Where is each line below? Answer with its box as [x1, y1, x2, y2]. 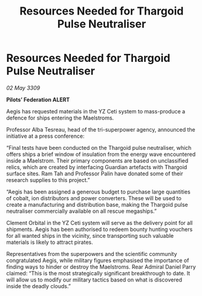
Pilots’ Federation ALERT [6, 96, 70, 103]
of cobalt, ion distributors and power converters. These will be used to [6, 194, 181, 201]
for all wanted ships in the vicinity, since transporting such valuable [6, 232, 174, 239]
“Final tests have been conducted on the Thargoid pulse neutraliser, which [6, 144, 192, 151]
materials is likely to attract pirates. [6, 238, 93, 246]
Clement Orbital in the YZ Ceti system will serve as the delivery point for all [6, 219, 193, 226]
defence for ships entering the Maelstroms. [6, 114, 114, 121]
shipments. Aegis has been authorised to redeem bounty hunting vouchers [6, 226, 193, 233]
